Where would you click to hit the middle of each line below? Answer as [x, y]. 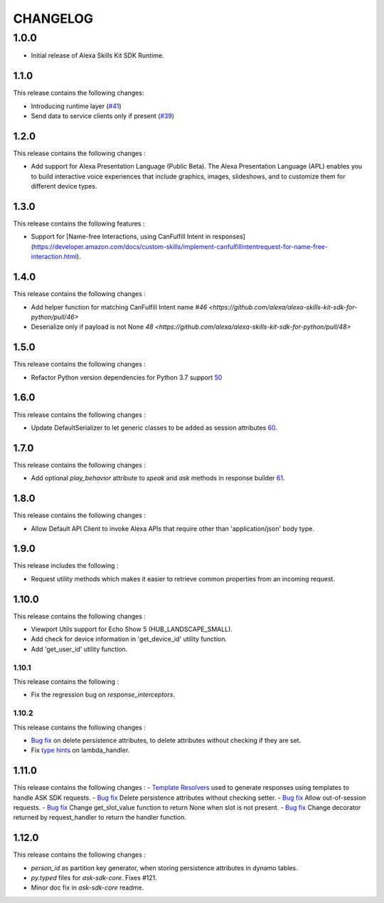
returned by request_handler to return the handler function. [100, 818]
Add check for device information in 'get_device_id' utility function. [129, 639]
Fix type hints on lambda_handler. [80, 750]
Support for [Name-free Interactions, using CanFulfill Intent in [121, 237]
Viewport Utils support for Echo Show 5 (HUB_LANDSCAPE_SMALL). [132, 629]
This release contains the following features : [79, 223]
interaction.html [54, 257]
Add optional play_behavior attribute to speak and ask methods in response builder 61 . [158, 478]
